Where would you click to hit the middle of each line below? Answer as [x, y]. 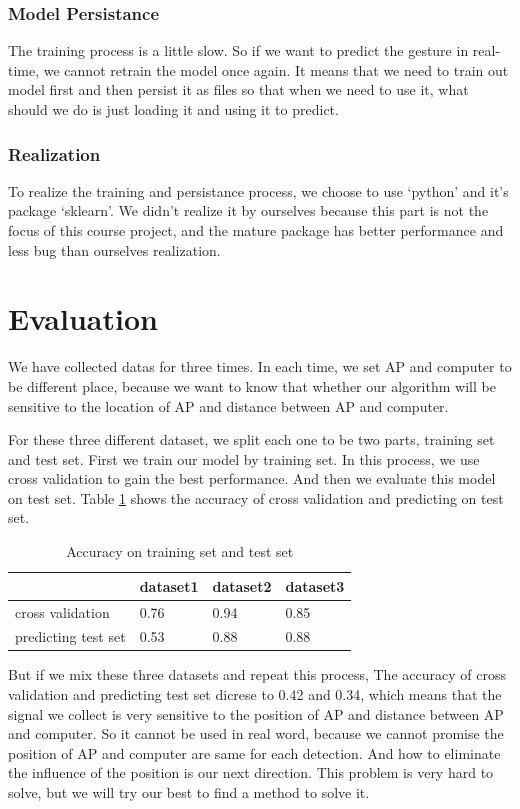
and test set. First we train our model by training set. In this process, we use [244, 458]
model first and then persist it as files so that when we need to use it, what [238, 89]
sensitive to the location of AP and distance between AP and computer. [228, 405]
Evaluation [83, 318]
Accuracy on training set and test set [180, 551]
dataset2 [242, 585]
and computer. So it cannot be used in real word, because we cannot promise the [256, 733]
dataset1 [169, 585]
